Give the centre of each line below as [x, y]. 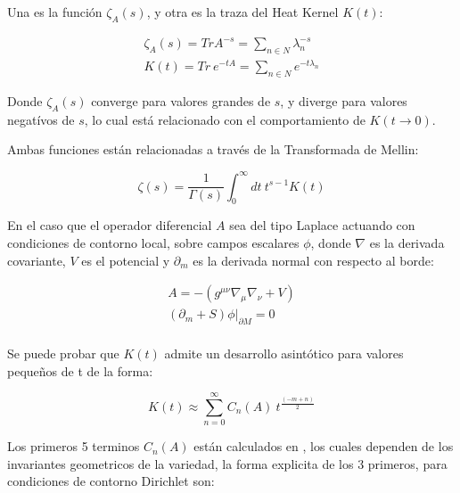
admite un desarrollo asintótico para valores [284, 353]
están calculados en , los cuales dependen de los [324, 446]
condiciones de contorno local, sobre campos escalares [153, 242]
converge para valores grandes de [181, 101]
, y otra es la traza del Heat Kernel [242, 12]
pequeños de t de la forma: [80, 370]
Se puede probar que [63, 353]
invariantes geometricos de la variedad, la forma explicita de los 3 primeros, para [227, 463]
